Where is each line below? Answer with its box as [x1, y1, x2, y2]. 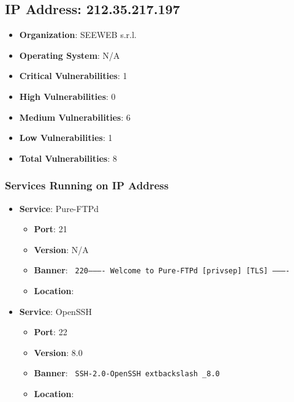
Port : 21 [34, 222, 67, 235]
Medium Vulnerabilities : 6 [19, 110, 130, 123]
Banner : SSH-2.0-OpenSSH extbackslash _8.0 [34, 366, 220, 379]
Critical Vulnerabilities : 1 [19, 69, 127, 82]
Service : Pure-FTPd [19, 202, 99, 214]
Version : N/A [34, 243, 89, 256]
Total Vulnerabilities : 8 [19, 151, 117, 164]
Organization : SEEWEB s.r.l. [19, 28, 137, 41]
